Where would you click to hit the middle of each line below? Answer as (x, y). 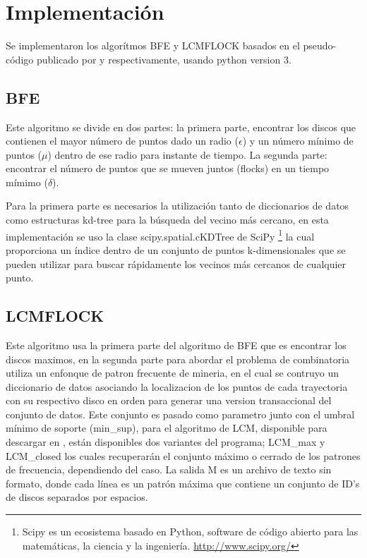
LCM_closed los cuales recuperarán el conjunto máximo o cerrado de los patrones (183, 455)
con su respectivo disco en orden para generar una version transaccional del (169, 400)
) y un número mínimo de (298, 141)
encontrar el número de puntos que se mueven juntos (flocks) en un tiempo (168, 168)
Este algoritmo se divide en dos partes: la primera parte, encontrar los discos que (181, 127)
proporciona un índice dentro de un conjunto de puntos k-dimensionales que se (176, 249)
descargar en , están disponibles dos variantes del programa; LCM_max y (166, 442)
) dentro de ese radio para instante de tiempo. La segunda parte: (187, 154)
